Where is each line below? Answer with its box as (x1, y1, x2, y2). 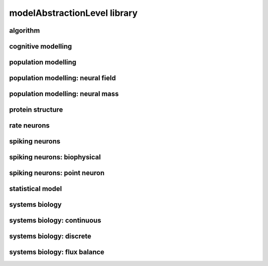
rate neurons (9, 122, 50, 130)
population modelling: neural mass (9, 90, 119, 98)
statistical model (9, 185, 62, 193)
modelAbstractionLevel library (9, 7, 138, 18)
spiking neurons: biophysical (9, 153, 101, 161)
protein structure (9, 106, 63, 114)
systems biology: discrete (9, 232, 91, 241)
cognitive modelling (9, 42, 72, 51)
